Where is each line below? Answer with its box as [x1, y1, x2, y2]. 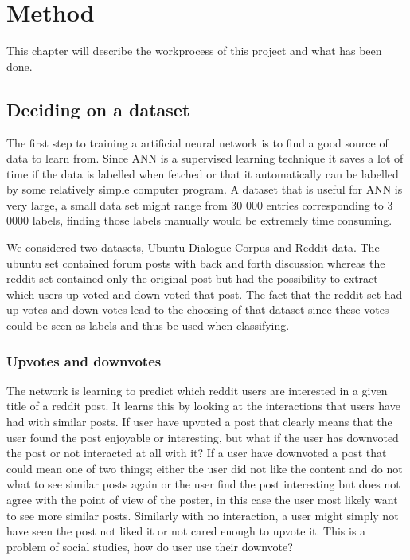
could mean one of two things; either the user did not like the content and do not [6, 460, 403, 476]
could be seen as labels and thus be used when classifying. [6, 317, 290, 334]
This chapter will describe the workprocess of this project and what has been [6, 42, 382, 59]
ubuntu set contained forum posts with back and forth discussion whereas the [6, 254, 385, 271]
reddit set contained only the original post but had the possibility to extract [6, 270, 378, 287]
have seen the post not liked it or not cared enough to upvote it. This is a [6, 523, 366, 539]
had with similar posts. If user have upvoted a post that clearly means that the [6, 413, 392, 430]
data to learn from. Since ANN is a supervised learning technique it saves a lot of [6, 150, 404, 166]
